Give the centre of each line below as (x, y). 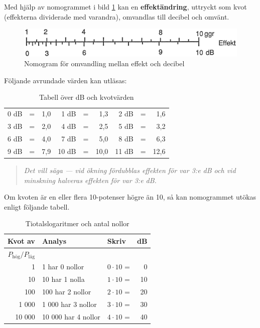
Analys (54, 240)
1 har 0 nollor (63, 267)
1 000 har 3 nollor (69, 304)
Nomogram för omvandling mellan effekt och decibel (104, 63)
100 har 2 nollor (67, 292)
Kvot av (21, 240)
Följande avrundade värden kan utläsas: (66, 80)
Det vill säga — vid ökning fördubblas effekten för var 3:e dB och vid (130, 170)
